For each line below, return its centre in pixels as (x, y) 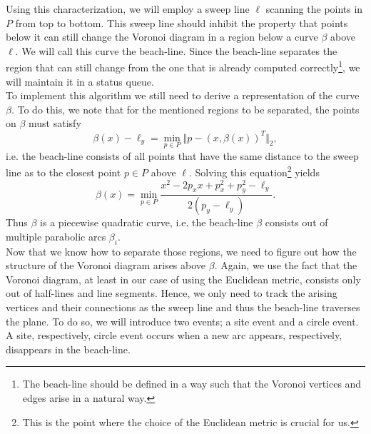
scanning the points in (314, 9)
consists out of (296, 222)
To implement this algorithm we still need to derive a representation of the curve (183, 95)
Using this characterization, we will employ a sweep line (128, 9)
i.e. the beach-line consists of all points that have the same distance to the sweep (182, 155)
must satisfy (55, 123)
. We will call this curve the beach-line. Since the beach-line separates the (176, 50)
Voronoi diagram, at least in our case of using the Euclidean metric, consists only (183, 279)
